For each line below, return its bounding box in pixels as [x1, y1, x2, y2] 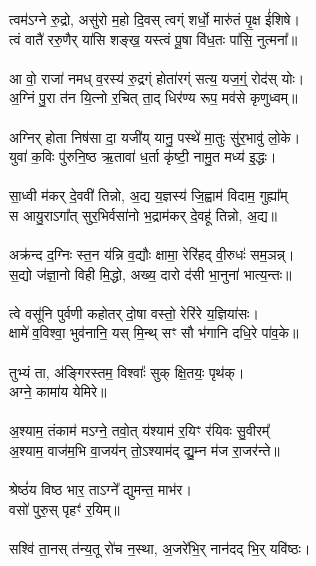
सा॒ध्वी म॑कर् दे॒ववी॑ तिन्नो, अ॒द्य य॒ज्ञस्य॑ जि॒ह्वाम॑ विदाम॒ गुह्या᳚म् [9, 185, 288, 206]
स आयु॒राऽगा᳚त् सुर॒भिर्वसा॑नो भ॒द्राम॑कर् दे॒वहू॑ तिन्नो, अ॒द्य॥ [9, 204, 278, 225]
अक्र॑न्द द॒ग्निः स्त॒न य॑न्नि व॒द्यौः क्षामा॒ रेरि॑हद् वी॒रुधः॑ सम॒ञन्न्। [9, 244, 295, 265]
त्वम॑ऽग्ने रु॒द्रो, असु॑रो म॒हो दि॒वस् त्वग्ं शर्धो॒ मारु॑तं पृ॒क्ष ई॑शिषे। [9, 8, 300, 29]
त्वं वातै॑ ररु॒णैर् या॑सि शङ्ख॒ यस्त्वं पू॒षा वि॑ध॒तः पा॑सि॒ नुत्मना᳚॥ [9, 28, 298, 49]
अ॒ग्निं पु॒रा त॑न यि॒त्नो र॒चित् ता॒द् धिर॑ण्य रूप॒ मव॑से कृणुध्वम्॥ [9, 87, 298, 108]
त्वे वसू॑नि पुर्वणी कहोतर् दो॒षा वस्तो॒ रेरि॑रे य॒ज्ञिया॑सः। [9, 302, 259, 323]
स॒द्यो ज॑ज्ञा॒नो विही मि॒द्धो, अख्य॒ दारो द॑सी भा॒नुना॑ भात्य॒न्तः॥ [9, 263, 292, 284]
